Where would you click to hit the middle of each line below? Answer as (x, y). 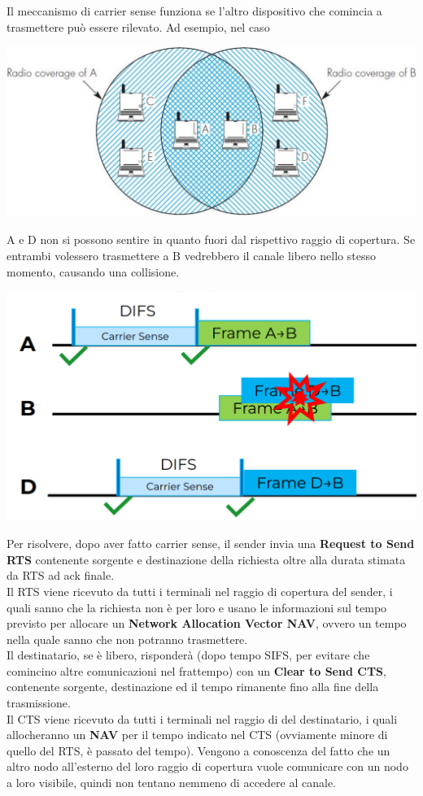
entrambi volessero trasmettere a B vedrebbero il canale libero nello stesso (191, 256)
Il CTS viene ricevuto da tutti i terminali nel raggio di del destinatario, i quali (202, 718)
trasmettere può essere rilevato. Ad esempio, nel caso (138, 26)
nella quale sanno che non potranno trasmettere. (127, 639)
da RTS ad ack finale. (61, 575)
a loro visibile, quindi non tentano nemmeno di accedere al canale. (171, 783)
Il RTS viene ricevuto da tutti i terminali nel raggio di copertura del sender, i (200, 591)
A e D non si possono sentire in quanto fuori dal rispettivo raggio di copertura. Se (211, 239)
